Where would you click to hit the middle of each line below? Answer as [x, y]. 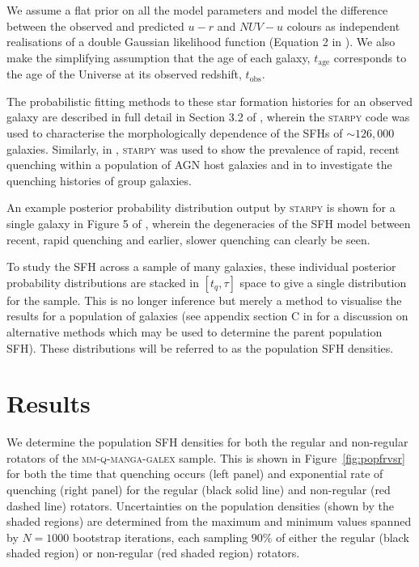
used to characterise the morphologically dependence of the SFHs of [175, 133]
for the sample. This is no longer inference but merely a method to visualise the [204, 300]
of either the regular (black [343, 537]
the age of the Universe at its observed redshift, [124, 74]
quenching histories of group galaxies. [99, 180]
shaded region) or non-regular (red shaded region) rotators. [153, 553]
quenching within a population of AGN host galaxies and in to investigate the [199, 165]
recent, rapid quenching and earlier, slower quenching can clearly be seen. [188, 239]
